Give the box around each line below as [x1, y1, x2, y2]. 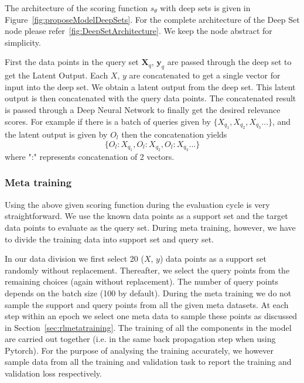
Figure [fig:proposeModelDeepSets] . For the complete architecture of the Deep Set [5, 13, 300, 25]
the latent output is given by [5, 128, 108, 140]
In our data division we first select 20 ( [5, 252, 144, 265]
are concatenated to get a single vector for [129, 69, 281, 81]
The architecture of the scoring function [5, 2, 148, 13]
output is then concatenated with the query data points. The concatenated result [5, 92, 296, 104]
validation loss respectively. [5, 367, 102, 379]
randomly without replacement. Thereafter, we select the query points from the [5, 264, 290, 276]
